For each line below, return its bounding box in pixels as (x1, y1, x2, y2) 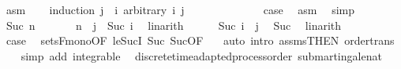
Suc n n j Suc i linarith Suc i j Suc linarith (6, 16, 342, 33)
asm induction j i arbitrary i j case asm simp (6, 2, 355, 17)
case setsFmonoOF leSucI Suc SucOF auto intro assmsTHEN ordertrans (6, 32, 395, 49)
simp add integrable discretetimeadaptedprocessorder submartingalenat (21, 47, 382, 64)
